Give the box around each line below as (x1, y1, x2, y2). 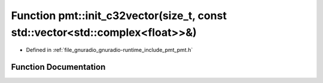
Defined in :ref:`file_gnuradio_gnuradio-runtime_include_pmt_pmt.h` (26, 47, 193, 54)
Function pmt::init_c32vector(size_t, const (11, 9, 227, 22)
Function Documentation (11, 62, 106, 72)
